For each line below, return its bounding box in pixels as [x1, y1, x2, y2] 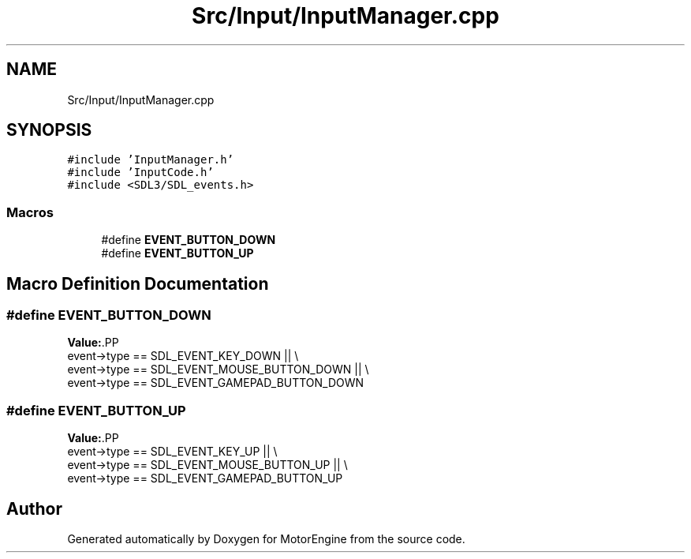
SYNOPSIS [6, 120, 92, 141]
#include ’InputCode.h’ [67, 166, 214, 179]
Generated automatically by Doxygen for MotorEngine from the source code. [67, 532, 465, 546]
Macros [6, 204, 54, 220]
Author [6, 498, 62, 519]
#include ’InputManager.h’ [67, 153, 234, 167]
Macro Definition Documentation [6, 273, 269, 294]
